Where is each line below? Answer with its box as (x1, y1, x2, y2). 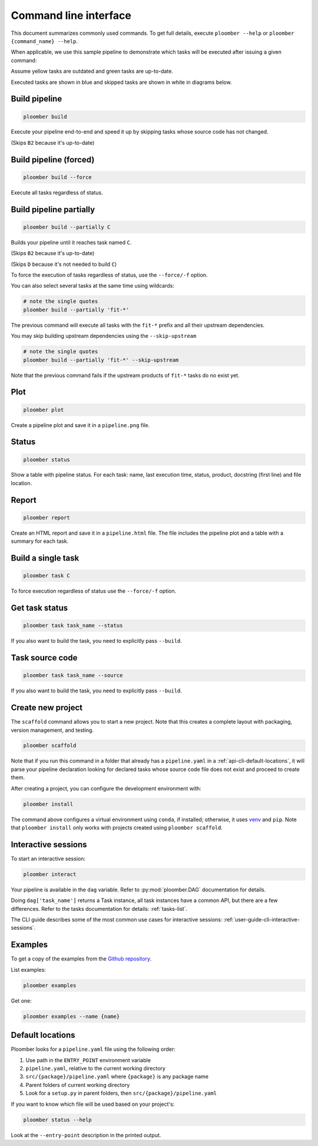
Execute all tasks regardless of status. (11, 189, 103, 196)
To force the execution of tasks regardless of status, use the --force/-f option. (11, 272, 208, 279)
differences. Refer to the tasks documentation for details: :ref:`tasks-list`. (11, 905, 188, 912)
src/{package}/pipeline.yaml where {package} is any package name (25, 1073, 209, 1080)
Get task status (11, 603, 68, 613)
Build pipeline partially (11, 204, 95, 214)
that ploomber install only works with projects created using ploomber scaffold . (11, 824, 223, 831)
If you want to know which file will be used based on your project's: (11, 1101, 175, 1108)
